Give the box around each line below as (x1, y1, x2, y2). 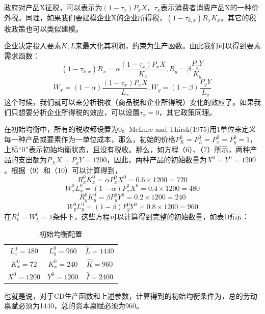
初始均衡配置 (39, 229, 83, 239)
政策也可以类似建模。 (11, 23, 83, 34)
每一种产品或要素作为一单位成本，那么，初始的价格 (4, 134, 175, 145)
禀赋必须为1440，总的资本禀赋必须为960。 (4, 300, 143, 311)
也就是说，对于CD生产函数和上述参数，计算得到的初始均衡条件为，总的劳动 (4, 290, 257, 301)
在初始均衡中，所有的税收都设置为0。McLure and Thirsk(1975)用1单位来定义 (4, 124, 256, 134)
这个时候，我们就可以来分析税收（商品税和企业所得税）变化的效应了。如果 (4, 97, 254, 107)
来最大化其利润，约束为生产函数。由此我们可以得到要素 (75, 40, 261, 51)
